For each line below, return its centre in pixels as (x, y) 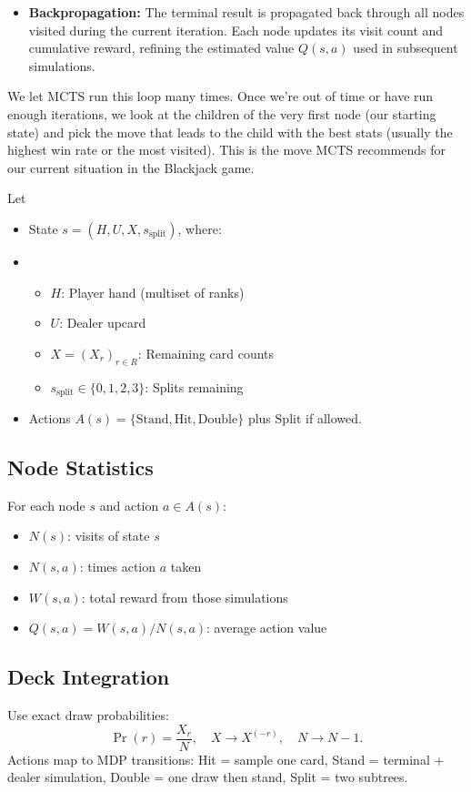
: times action (118, 566)
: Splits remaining (194, 386)
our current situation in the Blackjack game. (131, 167)
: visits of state (109, 536)
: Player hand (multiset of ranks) (153, 292)
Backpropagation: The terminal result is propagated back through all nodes (246, 12)
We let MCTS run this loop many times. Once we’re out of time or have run (220, 96)
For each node (46, 505)
